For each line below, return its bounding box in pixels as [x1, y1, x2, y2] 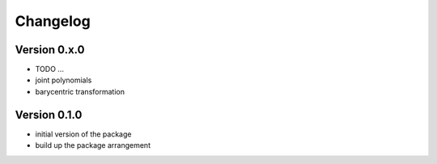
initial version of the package [35, 129, 132, 139]
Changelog [15, 12, 91, 30]
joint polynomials [35, 75, 92, 85]
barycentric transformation [35, 86, 125, 96]
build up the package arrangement [35, 141, 151, 150]
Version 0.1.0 [15, 107, 83, 121]
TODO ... [35, 65, 65, 74]
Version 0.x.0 [15, 43, 85, 57]
